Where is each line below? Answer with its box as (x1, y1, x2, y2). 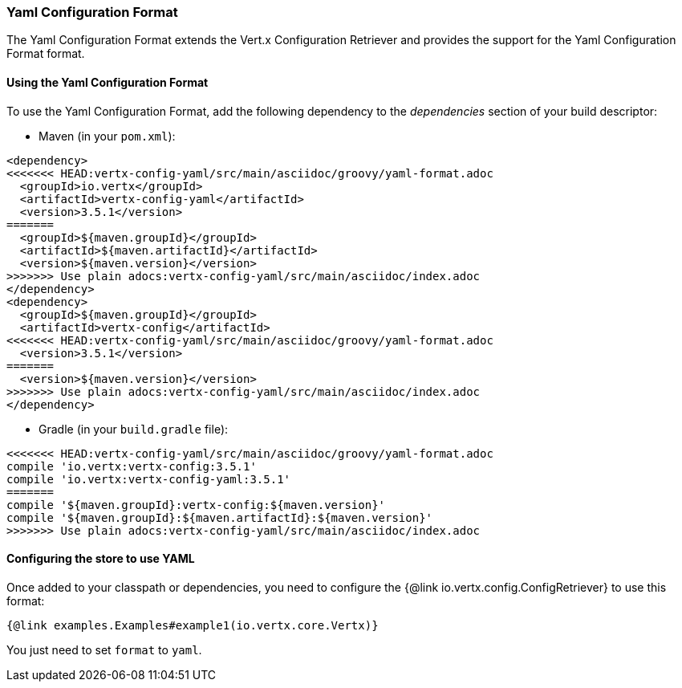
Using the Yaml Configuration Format (6, 75, 209, 89)
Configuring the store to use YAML (6, 552, 195, 566)
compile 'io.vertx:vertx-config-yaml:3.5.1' (6, 472, 291, 486)
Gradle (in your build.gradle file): (39, 421, 229, 436)
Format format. (6, 47, 85, 61)
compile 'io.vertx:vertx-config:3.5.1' (6, 459, 257, 473)
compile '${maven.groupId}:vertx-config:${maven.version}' (6, 498, 386, 511)
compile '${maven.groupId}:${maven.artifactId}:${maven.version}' (6, 511, 433, 524)
